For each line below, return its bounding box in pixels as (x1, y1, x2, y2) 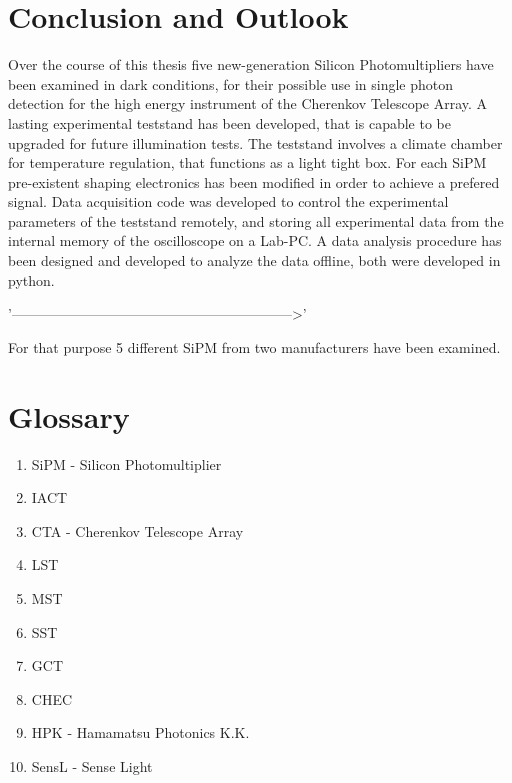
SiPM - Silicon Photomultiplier (31, 453, 222, 474)
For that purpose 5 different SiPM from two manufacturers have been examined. (8, 336, 501, 357)
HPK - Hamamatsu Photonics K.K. (31, 722, 250, 743)
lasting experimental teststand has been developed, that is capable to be (8, 112, 451, 133)
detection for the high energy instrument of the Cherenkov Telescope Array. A (8, 93, 488, 114)
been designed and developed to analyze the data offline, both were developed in (8, 250, 501, 271)
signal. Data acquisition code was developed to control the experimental (8, 191, 449, 212)
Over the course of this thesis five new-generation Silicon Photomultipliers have (8, 54, 494, 75)
